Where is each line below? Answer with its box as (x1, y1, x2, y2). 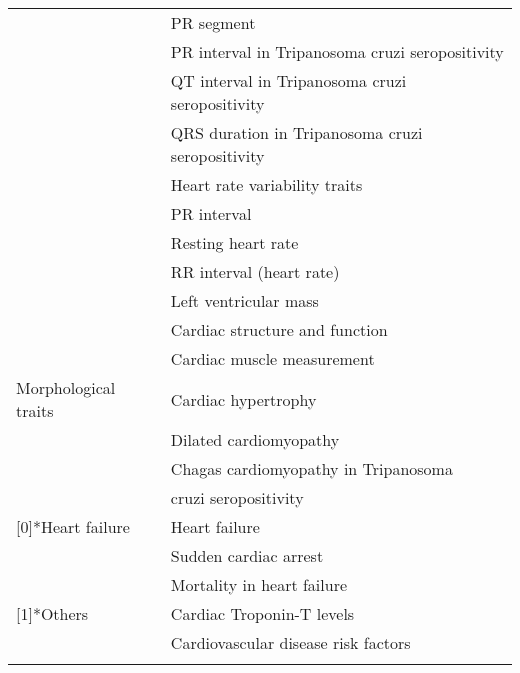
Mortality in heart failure (170, 573, 348, 596)
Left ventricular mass (170, 289, 319, 312)
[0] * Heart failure (16, 515, 130, 538)
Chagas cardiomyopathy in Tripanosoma (170, 457, 453, 480)
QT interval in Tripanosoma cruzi (170, 69, 407, 92)
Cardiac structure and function (170, 318, 388, 341)
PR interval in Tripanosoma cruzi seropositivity (170, 40, 504, 63)
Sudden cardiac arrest (170, 544, 324, 567)
